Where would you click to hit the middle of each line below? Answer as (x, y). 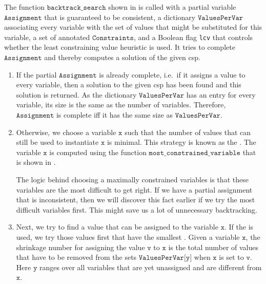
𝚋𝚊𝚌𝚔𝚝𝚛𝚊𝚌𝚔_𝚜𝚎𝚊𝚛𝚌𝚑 (76, 8)
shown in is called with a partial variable (172, 7)
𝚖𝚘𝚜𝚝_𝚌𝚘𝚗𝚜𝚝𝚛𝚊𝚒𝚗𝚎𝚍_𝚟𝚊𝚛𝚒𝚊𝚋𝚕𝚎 (195, 153)
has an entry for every (221, 94)
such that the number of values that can (188, 132)
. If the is (239, 227)
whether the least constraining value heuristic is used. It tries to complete (120, 47)
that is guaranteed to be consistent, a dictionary (120, 17)
